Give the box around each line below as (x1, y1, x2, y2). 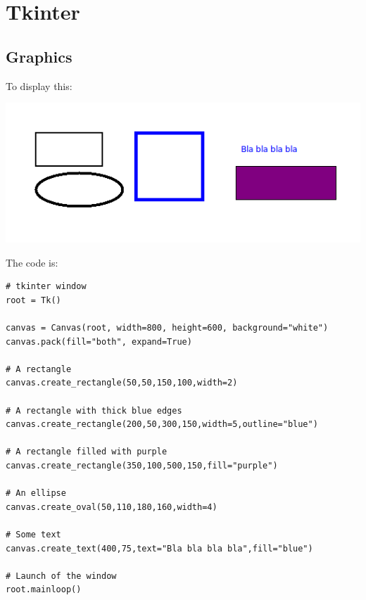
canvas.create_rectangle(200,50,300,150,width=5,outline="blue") (6, 419, 318, 430)
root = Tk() (6, 295, 61, 305)
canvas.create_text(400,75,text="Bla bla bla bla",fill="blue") (6, 543, 313, 554)
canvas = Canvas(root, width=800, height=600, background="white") (6, 323, 329, 333)
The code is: (6, 255, 58, 269)
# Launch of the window (6, 570, 117, 581)
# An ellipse (6, 488, 66, 499)
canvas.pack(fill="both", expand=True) (6, 336, 192, 347)
